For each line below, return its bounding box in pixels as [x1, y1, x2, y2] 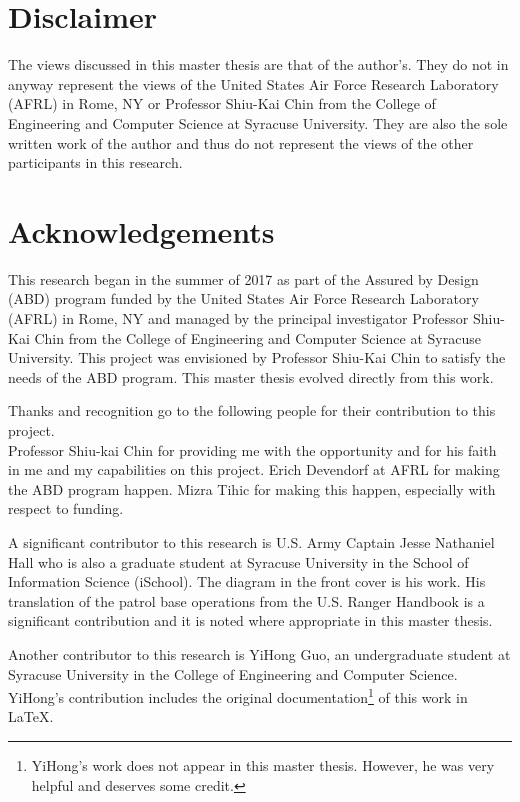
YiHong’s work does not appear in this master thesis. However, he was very [31, 754, 495, 775]
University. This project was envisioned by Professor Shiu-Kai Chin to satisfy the [8, 347, 506, 368]
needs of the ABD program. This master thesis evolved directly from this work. [8, 366, 494, 387]
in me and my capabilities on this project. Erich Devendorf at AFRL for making [8, 459, 500, 480]
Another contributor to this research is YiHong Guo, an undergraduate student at [8, 643, 511, 664]
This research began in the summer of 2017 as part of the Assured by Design [8, 268, 479, 289]
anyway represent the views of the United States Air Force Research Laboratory [8, 73, 499, 94]
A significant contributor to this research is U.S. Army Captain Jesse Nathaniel [8, 531, 495, 552]
